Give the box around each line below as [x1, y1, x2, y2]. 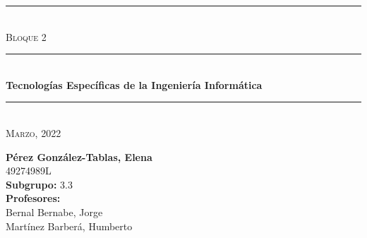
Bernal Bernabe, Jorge [6, 204, 103, 219]
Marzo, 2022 [6, 125, 61, 140]
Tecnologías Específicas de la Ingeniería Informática [6, 77, 263, 92]
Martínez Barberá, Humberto [6, 218, 133, 233]
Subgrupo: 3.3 [6, 177, 73, 191]
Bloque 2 [6, 29, 47, 44]
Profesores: [6, 191, 61, 206]
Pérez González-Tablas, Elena [6, 149, 152, 164]
